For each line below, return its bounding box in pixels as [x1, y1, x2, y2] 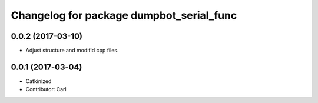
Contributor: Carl [25, 86, 67, 93]
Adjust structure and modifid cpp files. [25, 47, 119, 54]
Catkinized [25, 77, 52, 85]
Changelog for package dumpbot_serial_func [11, 9, 237, 22]
